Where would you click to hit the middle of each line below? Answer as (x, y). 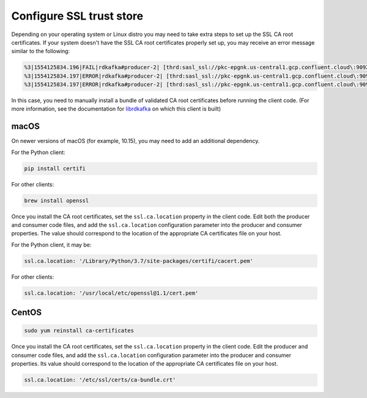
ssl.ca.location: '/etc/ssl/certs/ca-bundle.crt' (100, 380)
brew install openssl (57, 201)
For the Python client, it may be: (51, 245)
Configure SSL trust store (77, 16)
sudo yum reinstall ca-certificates (79, 331)
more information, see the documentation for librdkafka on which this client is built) (116, 109)
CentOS (27, 313)
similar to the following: (41, 51)
